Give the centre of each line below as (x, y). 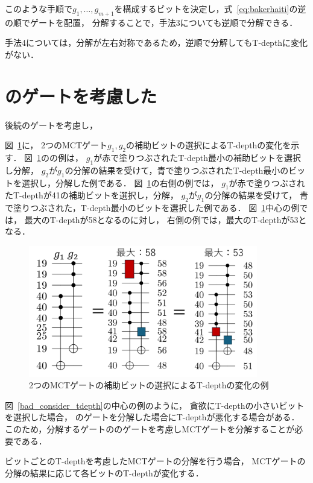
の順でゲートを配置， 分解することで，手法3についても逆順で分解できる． (151, 22)
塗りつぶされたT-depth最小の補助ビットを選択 (210, 158)
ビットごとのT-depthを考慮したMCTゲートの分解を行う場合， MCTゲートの (155, 461)
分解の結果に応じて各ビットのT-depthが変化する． (104, 472)
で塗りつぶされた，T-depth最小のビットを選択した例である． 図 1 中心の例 (152, 208)
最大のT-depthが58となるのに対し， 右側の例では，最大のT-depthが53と (166, 219)
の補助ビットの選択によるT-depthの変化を (209, 145)
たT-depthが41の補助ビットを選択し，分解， (92, 195)
